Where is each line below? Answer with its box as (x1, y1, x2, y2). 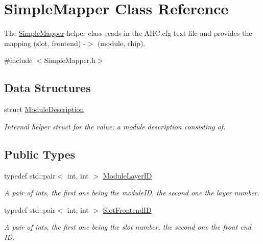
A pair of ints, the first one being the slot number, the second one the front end (4, 221, 251, 232)
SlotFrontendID (103, 204, 152, 215)
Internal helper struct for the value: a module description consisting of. (4, 121, 226, 131)
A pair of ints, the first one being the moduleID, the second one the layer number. (4, 187, 259, 198)
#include (4, 55, 33, 65)
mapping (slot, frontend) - (4, 37, 86, 48)
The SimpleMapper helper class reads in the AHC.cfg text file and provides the (4, 28, 252, 38)
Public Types (4, 146, 76, 162)
